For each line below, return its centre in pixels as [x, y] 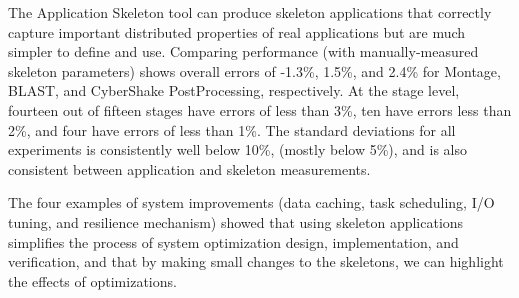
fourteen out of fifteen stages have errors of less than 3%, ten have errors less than [260, 109]
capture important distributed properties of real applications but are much [237, 31]
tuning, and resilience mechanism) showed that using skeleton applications [236, 221]
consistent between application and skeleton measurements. [189, 168]
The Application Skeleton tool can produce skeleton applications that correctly [250, 12]
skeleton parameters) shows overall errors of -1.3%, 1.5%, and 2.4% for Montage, [254, 70]
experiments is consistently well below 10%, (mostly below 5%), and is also [238, 149]
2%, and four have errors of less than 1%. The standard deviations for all [232, 129]
